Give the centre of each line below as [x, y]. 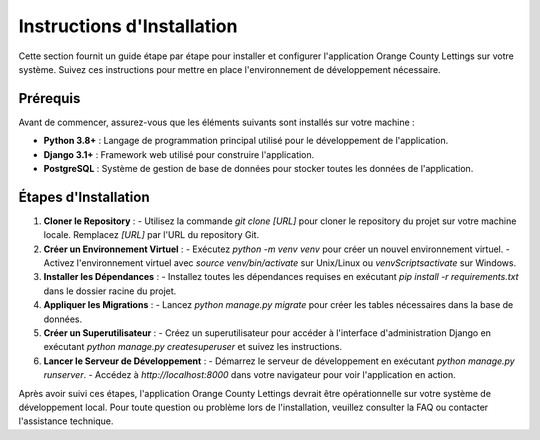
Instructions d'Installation [128, 26]
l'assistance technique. [66, 421]
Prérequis [49, 98]
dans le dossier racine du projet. [110, 291]
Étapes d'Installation [84, 196]
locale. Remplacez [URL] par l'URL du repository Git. [151, 235]
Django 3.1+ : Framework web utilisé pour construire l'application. [179, 154]
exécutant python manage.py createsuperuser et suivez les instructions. [193, 347]
